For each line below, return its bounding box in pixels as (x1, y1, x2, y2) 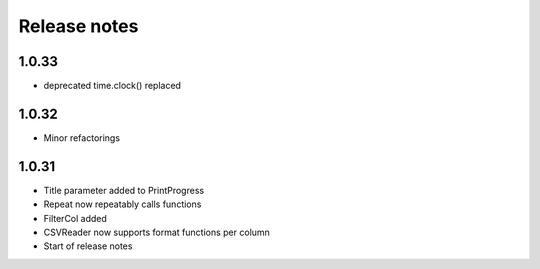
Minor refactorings (43, 131, 120, 144)
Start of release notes (43, 240, 133, 252)
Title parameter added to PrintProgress (43, 184, 205, 196)
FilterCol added (43, 212, 107, 224)
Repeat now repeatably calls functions (43, 198, 202, 210)
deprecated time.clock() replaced (43, 80, 182, 92)
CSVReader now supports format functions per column (43, 226, 270, 239)
